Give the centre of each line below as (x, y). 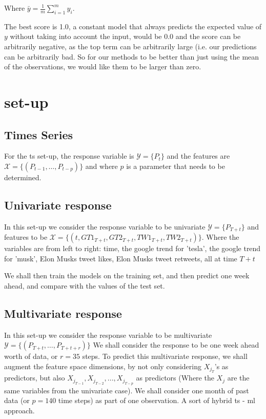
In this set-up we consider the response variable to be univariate (105, 226)
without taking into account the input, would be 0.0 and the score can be (125, 36)
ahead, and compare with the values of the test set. (85, 285)
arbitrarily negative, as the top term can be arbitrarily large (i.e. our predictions (130, 46)
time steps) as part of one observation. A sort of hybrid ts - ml (157, 400)
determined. (23, 177)
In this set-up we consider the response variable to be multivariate (108, 335)
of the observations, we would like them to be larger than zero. (103, 66)
